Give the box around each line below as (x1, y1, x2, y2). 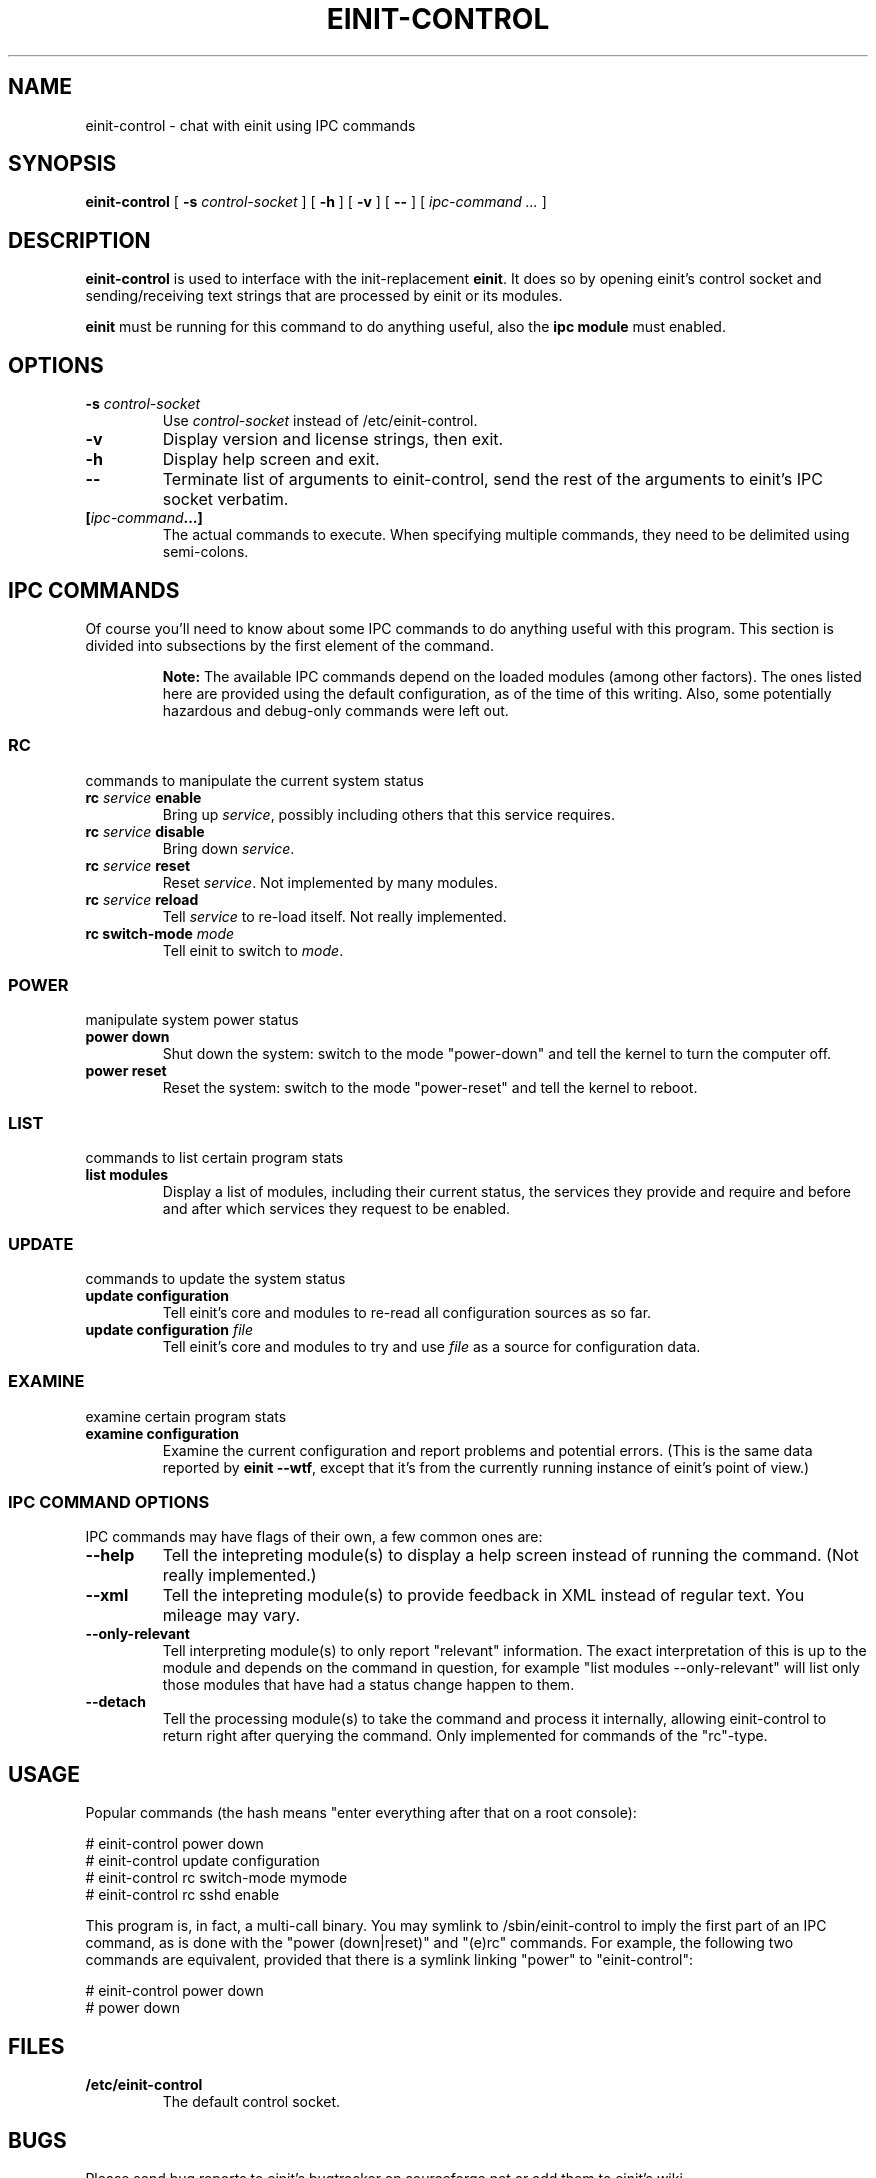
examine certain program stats (85, 1407, 287, 1425)
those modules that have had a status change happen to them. (162, 1676, 575, 1694)
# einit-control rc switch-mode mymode (85, 1869, 348, 1887)
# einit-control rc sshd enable (85, 1886, 280, 1904)
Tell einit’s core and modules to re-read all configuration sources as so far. (162, 1303, 652, 1321)
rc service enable (85, 788, 202, 806)
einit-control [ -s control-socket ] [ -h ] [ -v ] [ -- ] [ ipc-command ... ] (85, 193, 547, 211)
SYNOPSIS (8, 151, 117, 177)
